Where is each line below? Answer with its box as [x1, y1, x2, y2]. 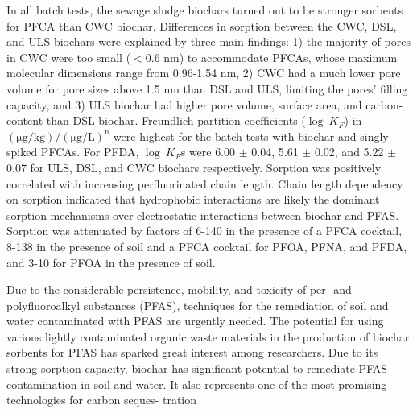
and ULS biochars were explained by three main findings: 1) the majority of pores [6, 33, 411, 50]
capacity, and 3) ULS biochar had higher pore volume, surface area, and [6, 96, 362, 113]
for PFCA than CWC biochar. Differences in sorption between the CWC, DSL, [6, 17, 397, 34]
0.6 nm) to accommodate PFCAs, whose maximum [145, 48, 398, 65]
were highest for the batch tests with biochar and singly [113, 127, 389, 144]
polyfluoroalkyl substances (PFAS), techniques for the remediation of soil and [6, 296, 389, 313]
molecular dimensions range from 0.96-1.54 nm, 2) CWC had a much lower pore [6, 64, 401, 81]
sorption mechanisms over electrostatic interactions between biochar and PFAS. [6, 206, 399, 223]
